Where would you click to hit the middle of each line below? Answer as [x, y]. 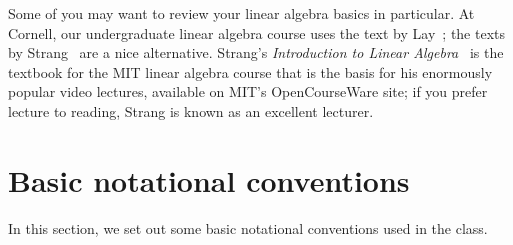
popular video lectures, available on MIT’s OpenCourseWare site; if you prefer [248, 91]
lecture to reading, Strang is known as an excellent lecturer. [191, 110]
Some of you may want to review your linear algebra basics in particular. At [241, 13]
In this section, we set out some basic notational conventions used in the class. [248, 227]
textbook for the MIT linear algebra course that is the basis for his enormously [250, 71]
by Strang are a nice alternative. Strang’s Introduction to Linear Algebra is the [256, 52]
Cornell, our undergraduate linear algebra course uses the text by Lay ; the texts [257, 32]
